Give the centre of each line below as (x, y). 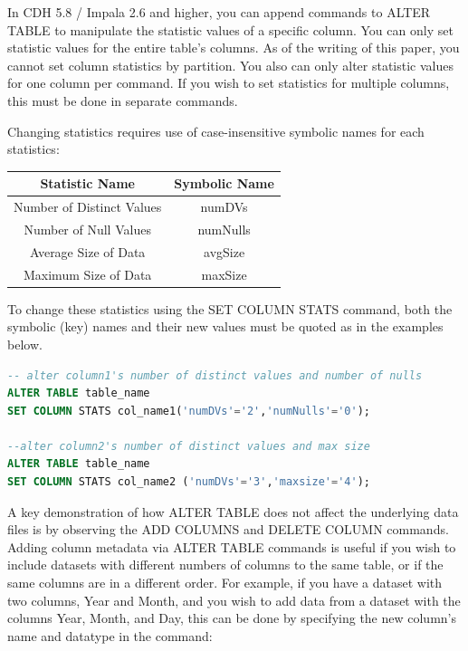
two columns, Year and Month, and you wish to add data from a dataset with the (234, 600)
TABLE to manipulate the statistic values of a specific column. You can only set (230, 29)
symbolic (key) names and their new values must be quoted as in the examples (225, 326)
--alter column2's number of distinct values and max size (189, 446)
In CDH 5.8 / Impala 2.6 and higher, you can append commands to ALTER (219, 12)
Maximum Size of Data (87, 274)
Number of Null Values (87, 229)
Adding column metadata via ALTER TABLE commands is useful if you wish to (232, 546)
